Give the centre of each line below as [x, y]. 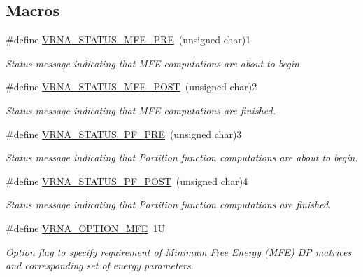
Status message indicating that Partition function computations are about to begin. [182, 157]
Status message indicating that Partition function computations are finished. [169, 204]
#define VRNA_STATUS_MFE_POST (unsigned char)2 [131, 87]
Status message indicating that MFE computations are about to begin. [154, 63]
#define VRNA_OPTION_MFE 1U [85, 228]
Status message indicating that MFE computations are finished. [141, 110]
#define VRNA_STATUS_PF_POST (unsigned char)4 [127, 181]
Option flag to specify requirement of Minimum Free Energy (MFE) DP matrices [179, 251]
